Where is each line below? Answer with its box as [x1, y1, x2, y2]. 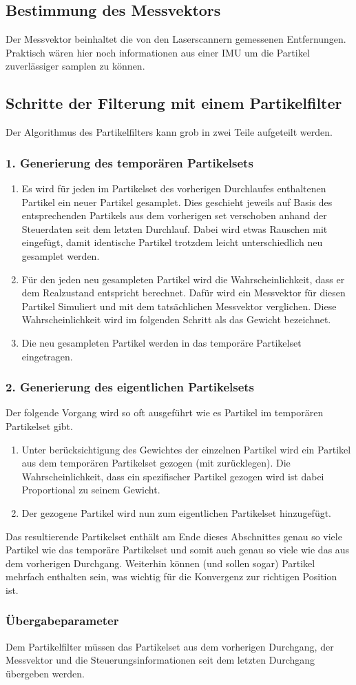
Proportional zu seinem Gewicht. [21, 482, 160, 497]
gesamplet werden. [21, 248, 100, 263]
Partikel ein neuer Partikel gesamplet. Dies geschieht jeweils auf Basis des [21, 194, 333, 209]
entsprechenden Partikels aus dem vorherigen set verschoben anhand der [21, 208, 327, 223]
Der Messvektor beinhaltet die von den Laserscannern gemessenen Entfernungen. [6, 32, 346, 46]
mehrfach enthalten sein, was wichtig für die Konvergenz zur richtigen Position [6, 569, 337, 584]
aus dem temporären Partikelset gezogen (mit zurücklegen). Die [21, 456, 291, 470]
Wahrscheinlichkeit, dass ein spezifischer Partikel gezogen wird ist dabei [21, 469, 324, 483]
